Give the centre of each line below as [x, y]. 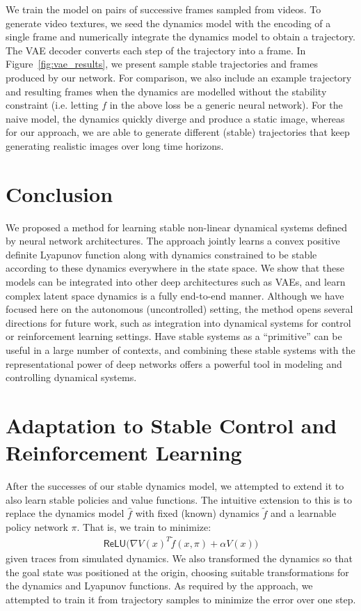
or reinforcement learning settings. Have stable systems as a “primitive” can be [174, 336]
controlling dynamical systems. [71, 377]
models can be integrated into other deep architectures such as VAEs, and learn [176, 282]
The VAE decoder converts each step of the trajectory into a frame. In [156, 50]
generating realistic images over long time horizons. [115, 145]
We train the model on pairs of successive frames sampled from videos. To [163, 9]
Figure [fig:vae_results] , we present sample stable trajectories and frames [162, 64]
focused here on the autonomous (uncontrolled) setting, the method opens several [179, 309]
